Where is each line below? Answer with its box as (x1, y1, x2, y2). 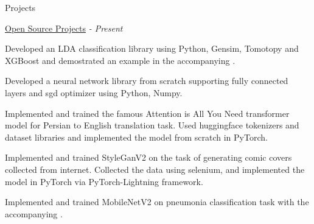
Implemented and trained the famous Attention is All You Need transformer (5, 107, 290, 119)
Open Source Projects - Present (5, 21, 123, 34)
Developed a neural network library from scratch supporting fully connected (5, 74, 288, 87)
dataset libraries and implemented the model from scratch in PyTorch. (5, 130, 268, 143)
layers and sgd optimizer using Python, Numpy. (5, 86, 183, 99)
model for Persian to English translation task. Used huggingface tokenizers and (5, 119, 299, 131)
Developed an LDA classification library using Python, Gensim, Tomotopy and (5, 42, 299, 55)
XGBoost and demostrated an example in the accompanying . (5, 54, 235, 66)
